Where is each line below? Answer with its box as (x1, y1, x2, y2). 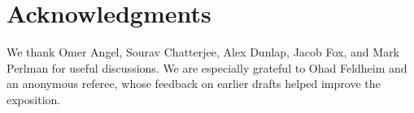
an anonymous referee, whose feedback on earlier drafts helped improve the (7, 75, 381, 92)
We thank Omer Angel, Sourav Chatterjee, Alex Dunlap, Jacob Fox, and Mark (7, 44, 400, 61)
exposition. (7, 90, 61, 107)
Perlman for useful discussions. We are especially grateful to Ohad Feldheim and (7, 59, 407, 76)
